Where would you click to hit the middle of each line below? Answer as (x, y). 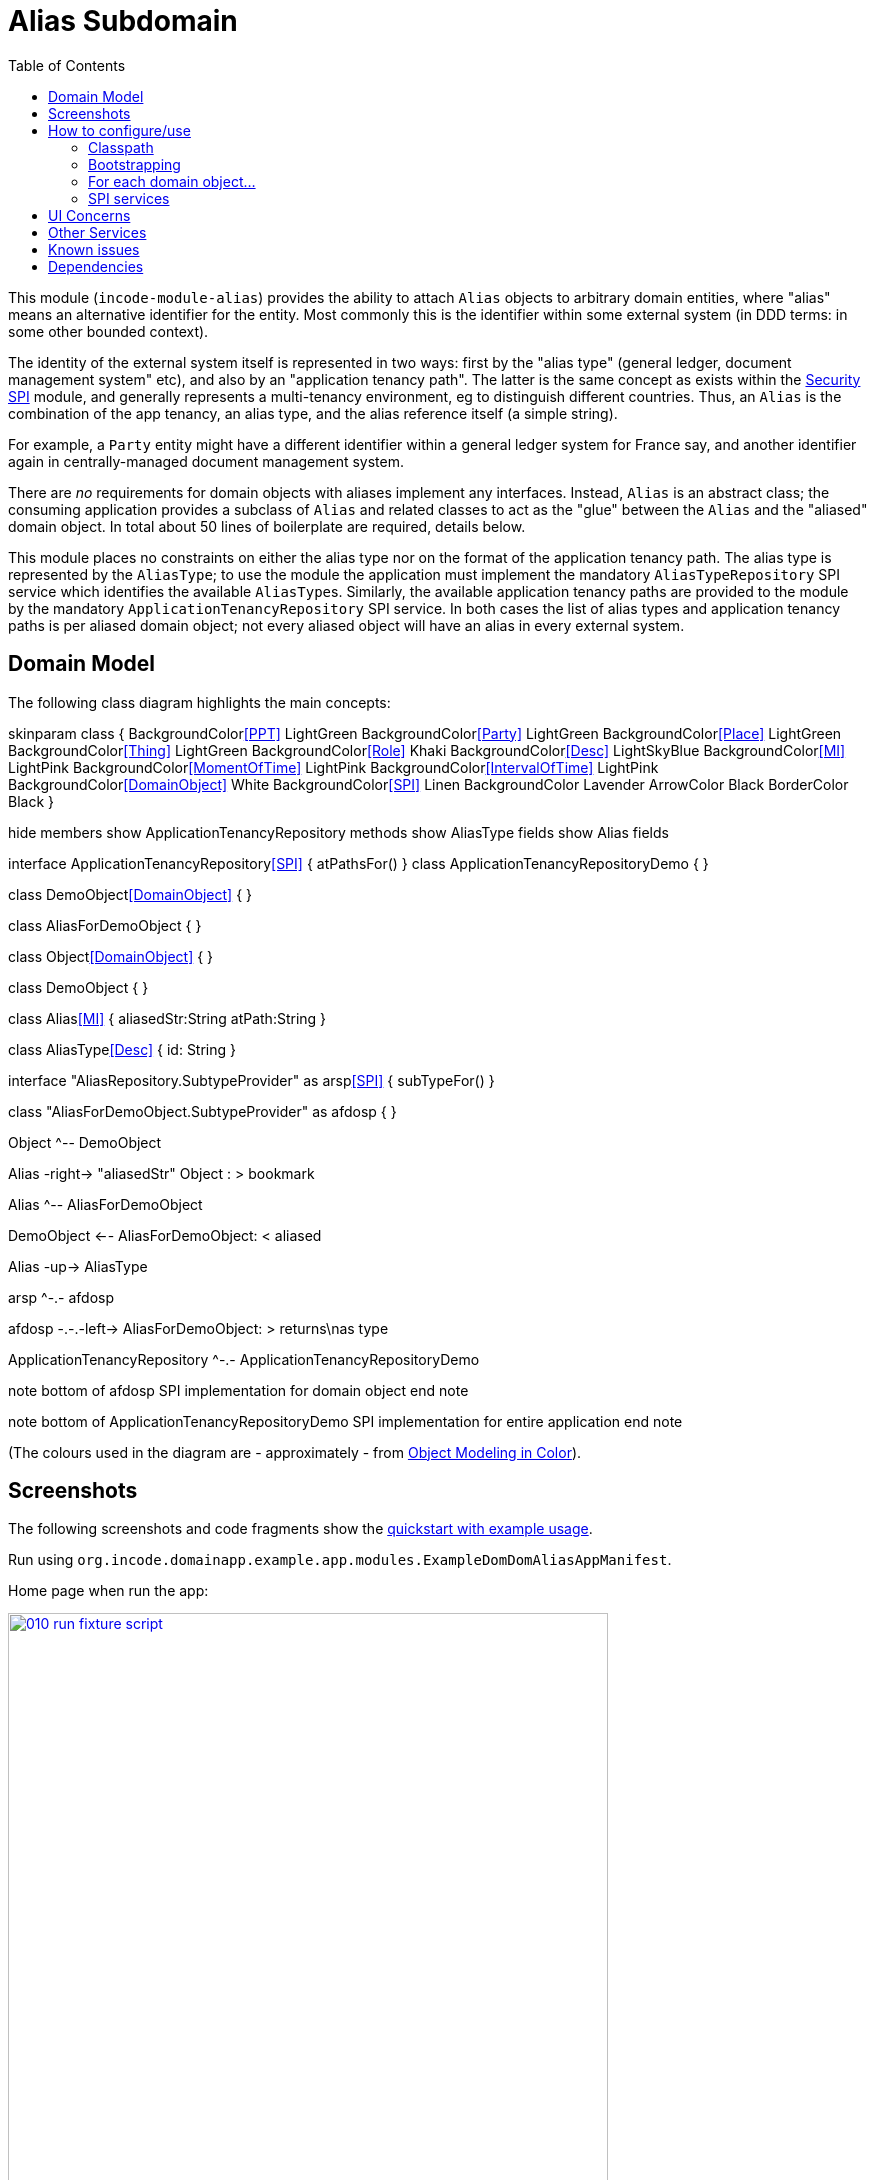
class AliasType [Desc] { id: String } (122, 1049)
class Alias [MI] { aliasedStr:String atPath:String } (167, 1018)
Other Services (97, 232)
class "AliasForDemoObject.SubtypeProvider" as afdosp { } (202, 1111)
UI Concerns (89, 215)
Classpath (121, 147)
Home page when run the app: (108, 1591)
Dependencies (96, 266)
